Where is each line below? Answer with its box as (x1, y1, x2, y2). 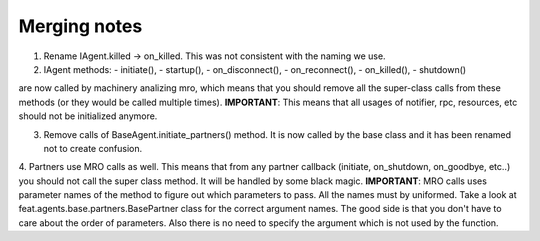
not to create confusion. (43, 142, 143, 154)
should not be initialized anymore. (18, 110, 158, 122)
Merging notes (18, 15, 143, 37)
